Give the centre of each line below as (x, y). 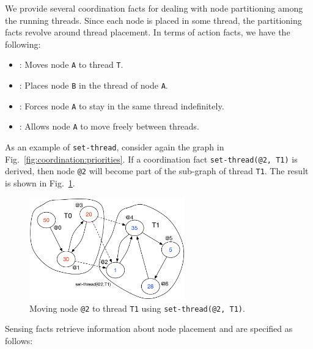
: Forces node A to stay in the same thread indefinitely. (122, 105)
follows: (19, 340)
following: (23, 44)
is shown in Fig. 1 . (40, 182)
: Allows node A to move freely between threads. (109, 126)
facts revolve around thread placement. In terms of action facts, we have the (148, 32)
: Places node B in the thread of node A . (94, 85)
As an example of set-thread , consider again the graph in (115, 147)
